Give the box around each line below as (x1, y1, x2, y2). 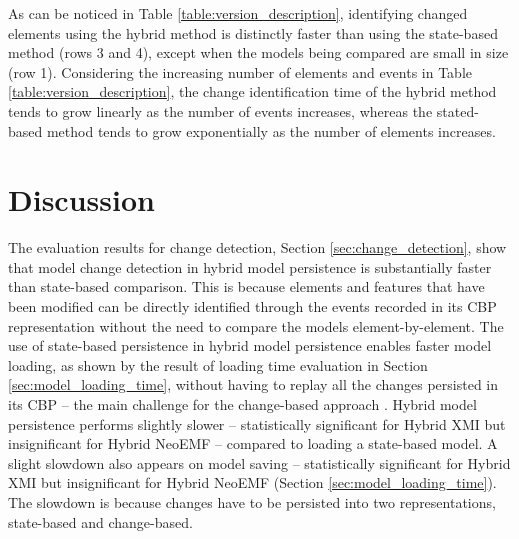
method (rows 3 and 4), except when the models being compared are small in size (8, 42, 509, 63)
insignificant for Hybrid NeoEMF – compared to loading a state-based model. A (8, 433, 498, 454)
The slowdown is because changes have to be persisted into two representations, (8, 492, 496, 512)
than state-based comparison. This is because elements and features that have (8, 276, 485, 297)
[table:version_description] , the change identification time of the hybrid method (8, 81, 497, 102)
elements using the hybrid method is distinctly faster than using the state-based (8, 22, 498, 43)
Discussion (8, 179, 155, 220)
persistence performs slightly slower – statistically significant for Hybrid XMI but (8, 413, 506, 434)
